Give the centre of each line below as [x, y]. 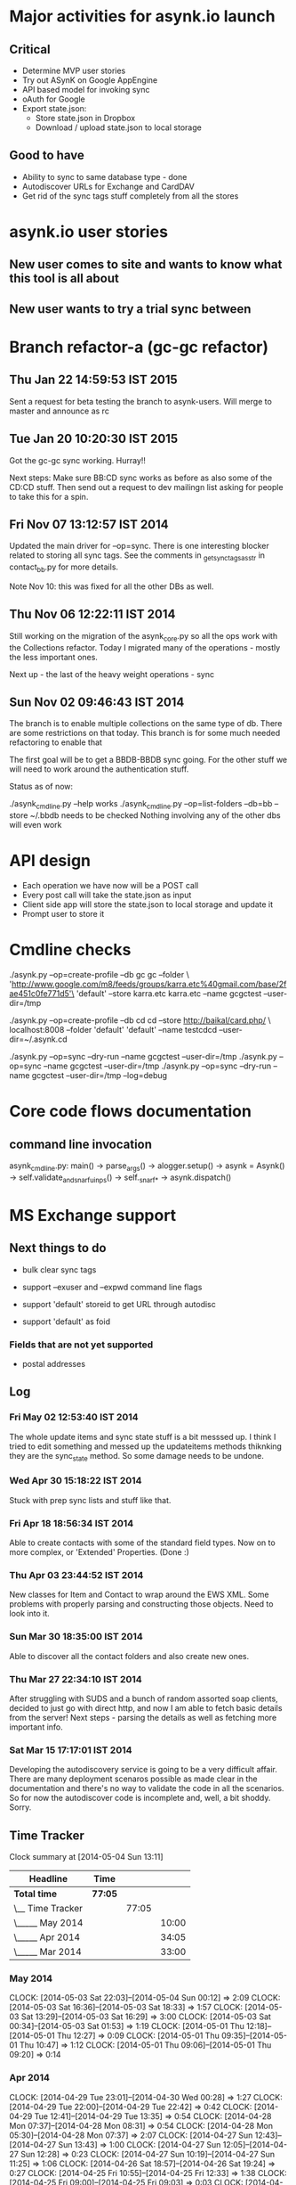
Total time [36, 1894]
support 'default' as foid [66, 1322]
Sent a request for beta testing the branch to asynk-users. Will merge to [141, 401]
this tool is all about [64, 278]
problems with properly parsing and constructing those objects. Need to [141, 1604]
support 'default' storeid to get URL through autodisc [119, 1304]
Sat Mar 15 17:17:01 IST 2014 [71, 1750]
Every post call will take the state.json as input [107, 895]
